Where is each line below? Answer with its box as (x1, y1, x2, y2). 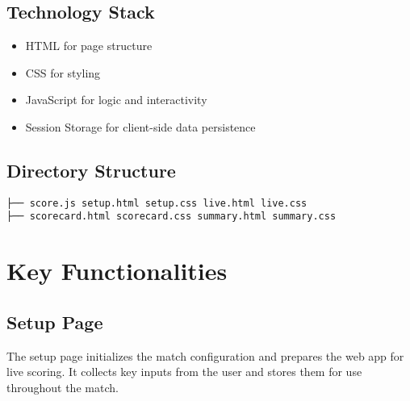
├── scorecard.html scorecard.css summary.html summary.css (6, 211, 337, 223)
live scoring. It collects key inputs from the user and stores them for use (6, 363, 362, 380)
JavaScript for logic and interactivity (25, 91, 207, 108)
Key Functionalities (6, 254, 228, 287)
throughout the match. (6, 378, 119, 395)
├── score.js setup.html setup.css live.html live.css (6, 197, 307, 209)
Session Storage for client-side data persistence (25, 118, 256, 135)
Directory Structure (6, 157, 176, 182)
